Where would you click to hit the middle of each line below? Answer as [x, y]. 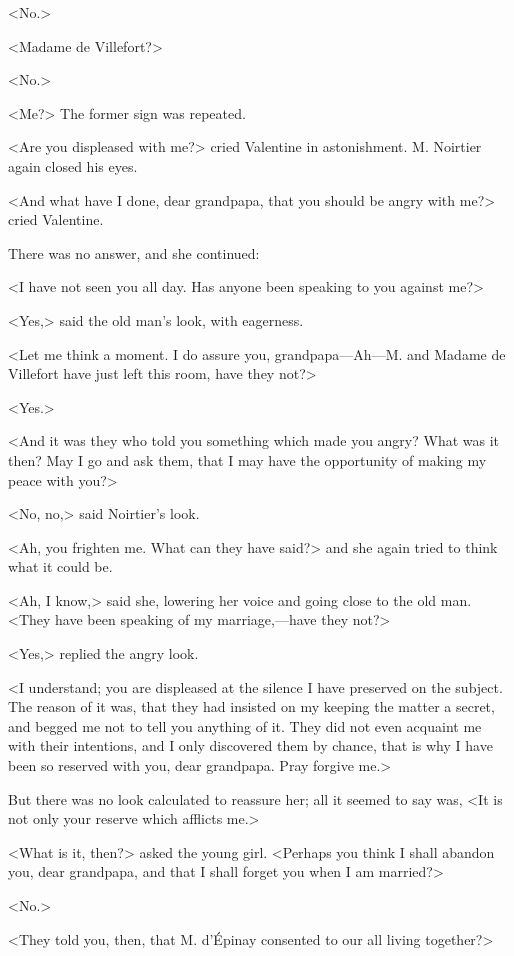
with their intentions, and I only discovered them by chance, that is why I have [250, 745]
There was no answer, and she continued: [134, 252]
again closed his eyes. [73, 165]
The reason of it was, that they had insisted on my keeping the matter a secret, [251, 706]
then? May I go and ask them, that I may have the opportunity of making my [247, 459]
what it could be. [60, 566]
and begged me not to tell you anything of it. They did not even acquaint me [245, 725]
